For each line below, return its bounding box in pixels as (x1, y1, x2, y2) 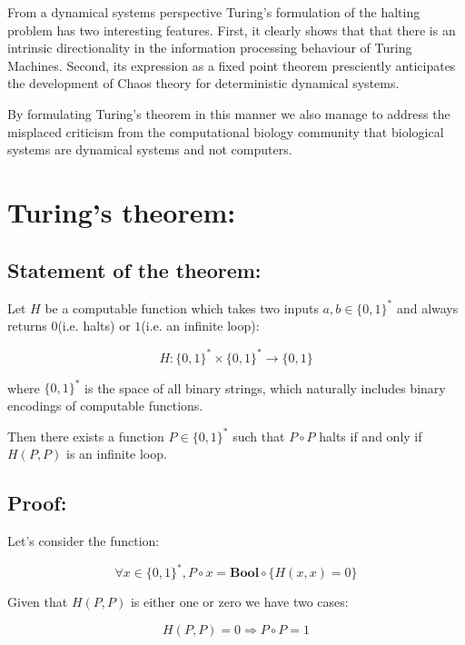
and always (396, 298, 459, 317)
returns (7, 316, 47, 335)
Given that (7, 592, 68, 611)
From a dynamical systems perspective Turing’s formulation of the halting (7, 3, 420, 21)
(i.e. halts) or (57, 316, 131, 335)
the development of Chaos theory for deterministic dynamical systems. (7, 74, 400, 93)
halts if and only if (319, 426, 422, 445)
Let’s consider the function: (7, 531, 160, 551)
